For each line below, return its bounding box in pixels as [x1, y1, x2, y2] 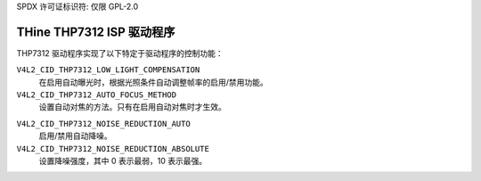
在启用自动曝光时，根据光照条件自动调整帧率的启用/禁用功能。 [38, 77, 269, 87]
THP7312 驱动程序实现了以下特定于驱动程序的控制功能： [16, 47, 224, 58]
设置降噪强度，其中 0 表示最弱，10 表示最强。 [38, 156, 208, 167]
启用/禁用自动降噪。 [38, 130, 113, 142]
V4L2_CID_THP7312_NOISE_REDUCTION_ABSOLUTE [16, 144, 209, 153]
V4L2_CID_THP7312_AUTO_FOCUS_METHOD [16, 90, 177, 100]
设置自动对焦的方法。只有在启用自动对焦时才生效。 [38, 102, 226, 112]
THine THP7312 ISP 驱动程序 [16, 24, 175, 39]
